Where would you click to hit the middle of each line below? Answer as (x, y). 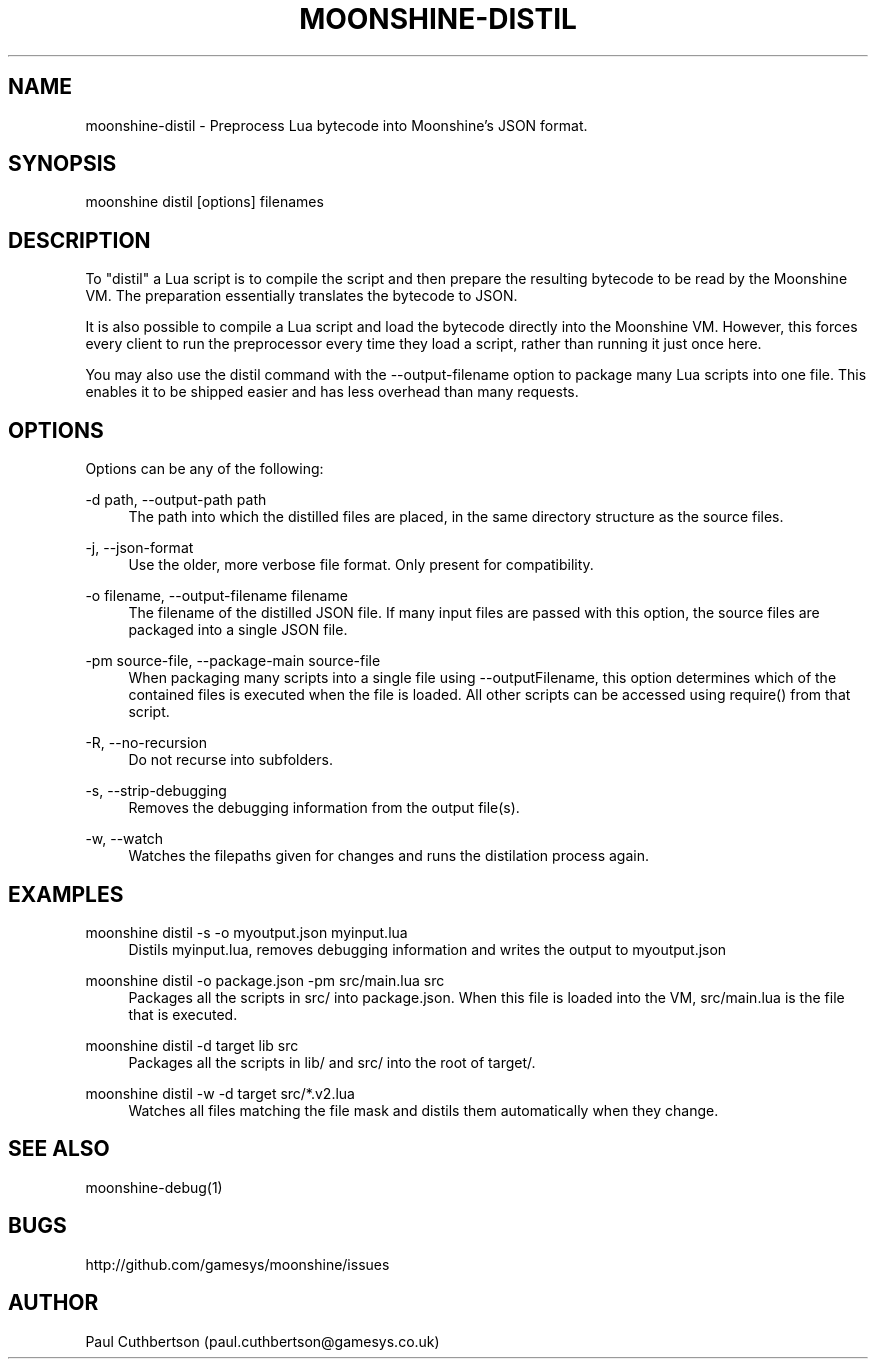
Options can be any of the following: (204, 469)
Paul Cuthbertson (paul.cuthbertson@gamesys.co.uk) (262, 1341)
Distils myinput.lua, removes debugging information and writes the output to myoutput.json (427, 949)
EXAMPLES (66, 894)
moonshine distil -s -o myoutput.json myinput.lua (246, 932)
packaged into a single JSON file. (238, 630)
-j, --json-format (139, 548)
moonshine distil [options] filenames (204, 202)
